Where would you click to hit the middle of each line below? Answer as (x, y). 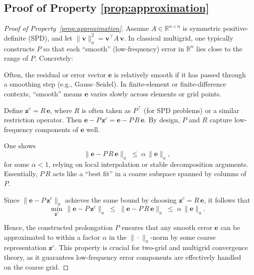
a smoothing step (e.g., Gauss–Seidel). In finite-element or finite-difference (115, 84)
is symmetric (202, 28)
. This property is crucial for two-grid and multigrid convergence (151, 247)
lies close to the (219, 48)
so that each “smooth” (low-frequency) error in (114, 48)
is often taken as (106, 110)
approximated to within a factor (52, 237)
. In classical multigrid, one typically (179, 37)
